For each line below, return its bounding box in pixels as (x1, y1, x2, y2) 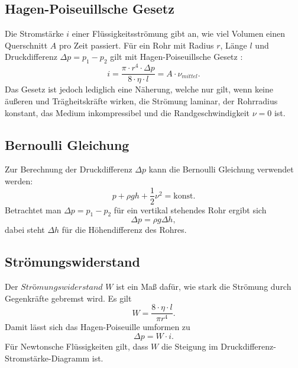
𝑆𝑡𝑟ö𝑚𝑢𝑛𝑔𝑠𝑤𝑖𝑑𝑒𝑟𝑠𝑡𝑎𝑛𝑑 (21, 283, 103, 292)
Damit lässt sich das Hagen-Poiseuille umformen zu (5, 321, 190, 333)
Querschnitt (5, 39, 48, 51)
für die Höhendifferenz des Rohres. (61, 223, 187, 236)
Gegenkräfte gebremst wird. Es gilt (5, 292, 132, 304)
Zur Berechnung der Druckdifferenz (5, 163, 132, 175)
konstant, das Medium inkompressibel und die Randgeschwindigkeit (5, 106, 250, 119)
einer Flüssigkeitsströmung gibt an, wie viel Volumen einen (72, 27, 285, 40)
